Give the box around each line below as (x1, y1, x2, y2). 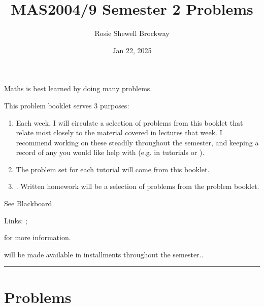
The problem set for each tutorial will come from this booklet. (16, 164, 210, 174)
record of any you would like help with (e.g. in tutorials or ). (16, 147, 205, 158)
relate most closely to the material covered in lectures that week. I (16, 127, 222, 138)
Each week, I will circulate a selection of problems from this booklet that (16, 117, 243, 128)
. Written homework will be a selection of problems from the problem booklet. (16, 181, 259, 191)
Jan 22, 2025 (112, 45, 152, 55)
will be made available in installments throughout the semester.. (4, 249, 204, 259)
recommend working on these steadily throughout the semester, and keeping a (16, 137, 259, 147)
